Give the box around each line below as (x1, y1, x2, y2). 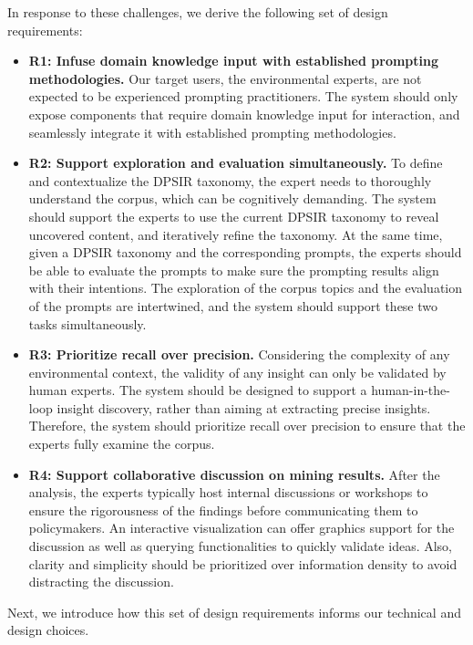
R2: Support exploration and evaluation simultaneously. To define (28, 153, 443, 172)
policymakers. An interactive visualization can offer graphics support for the (28, 518, 455, 537)
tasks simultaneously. (28, 314, 147, 333)
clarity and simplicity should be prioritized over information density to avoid (28, 554, 458, 573)
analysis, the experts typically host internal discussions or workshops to (28, 483, 428, 502)
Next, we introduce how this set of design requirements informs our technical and (7, 602, 461, 621)
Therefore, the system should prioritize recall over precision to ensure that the (28, 416, 466, 435)
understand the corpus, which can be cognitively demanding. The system (28, 189, 437, 208)
